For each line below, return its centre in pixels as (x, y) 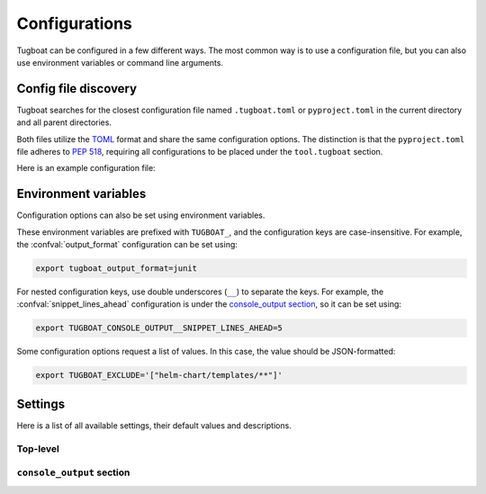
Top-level (38, 448)
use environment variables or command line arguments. (120, 62)
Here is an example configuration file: (86, 168)
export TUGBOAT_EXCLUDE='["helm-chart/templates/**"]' (159, 375)
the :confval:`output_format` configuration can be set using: (127, 245)
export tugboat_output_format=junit (117, 269)
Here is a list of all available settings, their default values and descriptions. (154, 425)
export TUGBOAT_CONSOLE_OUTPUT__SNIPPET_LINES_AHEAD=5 (159, 328)
